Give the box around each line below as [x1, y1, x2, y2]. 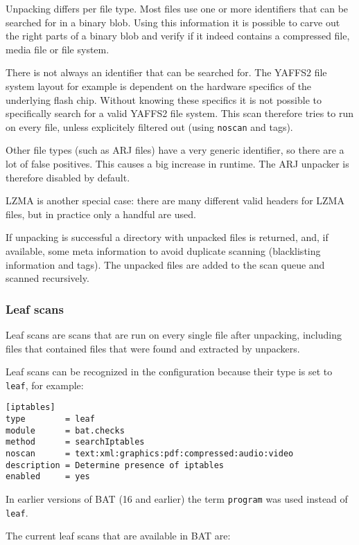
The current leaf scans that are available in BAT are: [6, 528, 231, 543]
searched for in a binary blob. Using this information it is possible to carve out [6, 15, 340, 29]
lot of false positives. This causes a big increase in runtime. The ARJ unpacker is [6, 157, 349, 170]
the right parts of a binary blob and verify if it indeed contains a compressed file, [6, 28, 350, 43]
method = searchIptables [6, 437, 145, 447]
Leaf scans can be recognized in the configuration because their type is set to [6, 364, 333, 379]
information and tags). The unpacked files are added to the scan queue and [6, 257, 325, 271]
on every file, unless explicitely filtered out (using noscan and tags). [6, 119, 293, 134]
